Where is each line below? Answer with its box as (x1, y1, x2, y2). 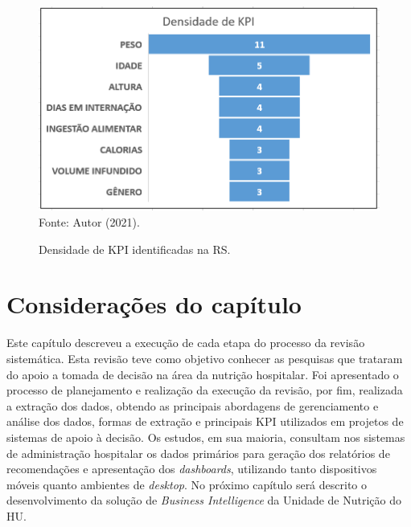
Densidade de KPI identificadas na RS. (39, 240, 231, 257)
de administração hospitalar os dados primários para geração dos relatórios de (6, 444, 390, 461)
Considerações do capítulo (6, 288, 302, 321)
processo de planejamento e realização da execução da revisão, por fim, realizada (6, 382, 403, 398)
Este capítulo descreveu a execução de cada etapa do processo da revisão (6, 334, 365, 351)
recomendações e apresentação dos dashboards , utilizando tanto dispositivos (6, 460, 377, 477)
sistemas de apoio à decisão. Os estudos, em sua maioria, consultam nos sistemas (6, 428, 405, 445)
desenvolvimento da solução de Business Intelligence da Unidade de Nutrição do (6, 492, 402, 509)
